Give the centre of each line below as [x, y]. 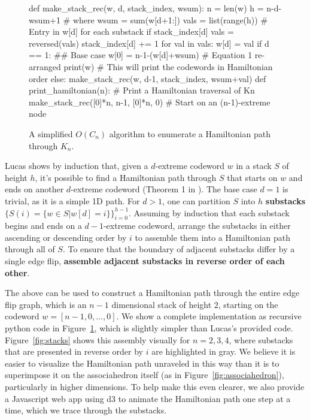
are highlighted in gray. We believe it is [224, 351]
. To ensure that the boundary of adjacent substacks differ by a [179, 249]
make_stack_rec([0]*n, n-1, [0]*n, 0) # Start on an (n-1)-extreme [150, 102]
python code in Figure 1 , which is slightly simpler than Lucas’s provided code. [149, 328]
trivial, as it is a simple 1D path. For [72, 200]
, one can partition [196, 200]
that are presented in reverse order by [74, 351]
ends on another [34, 189]
